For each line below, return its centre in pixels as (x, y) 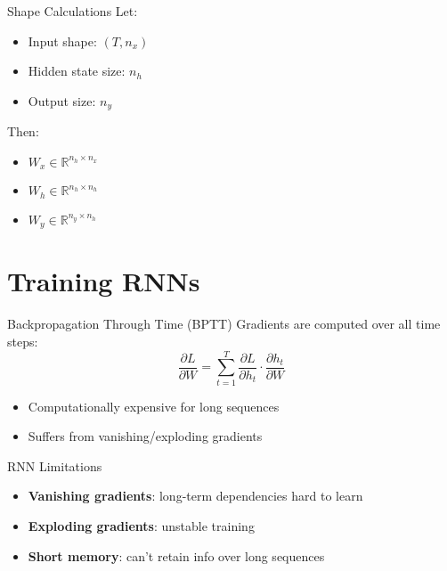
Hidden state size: (77, 71)
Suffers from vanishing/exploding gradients (145, 436)
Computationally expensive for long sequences (154, 406)
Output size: (62, 100)
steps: (23, 341)
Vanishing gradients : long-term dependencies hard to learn (195, 496)
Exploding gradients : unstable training (141, 526)
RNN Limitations (55, 465)
